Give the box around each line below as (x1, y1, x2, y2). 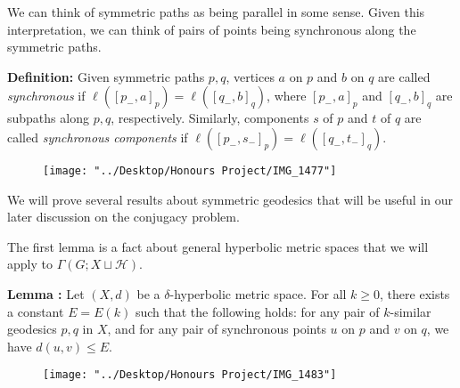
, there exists (380, 285, 450, 303)
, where (267, 86, 307, 105)
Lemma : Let (7, 285, 85, 303)
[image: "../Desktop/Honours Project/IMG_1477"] (43, 164, 337, 177)
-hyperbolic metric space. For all (169, 285, 347, 303)
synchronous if (7, 86, 86, 105)
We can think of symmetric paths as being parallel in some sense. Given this (7, 3, 425, 20)
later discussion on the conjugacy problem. (7, 207, 240, 226)
